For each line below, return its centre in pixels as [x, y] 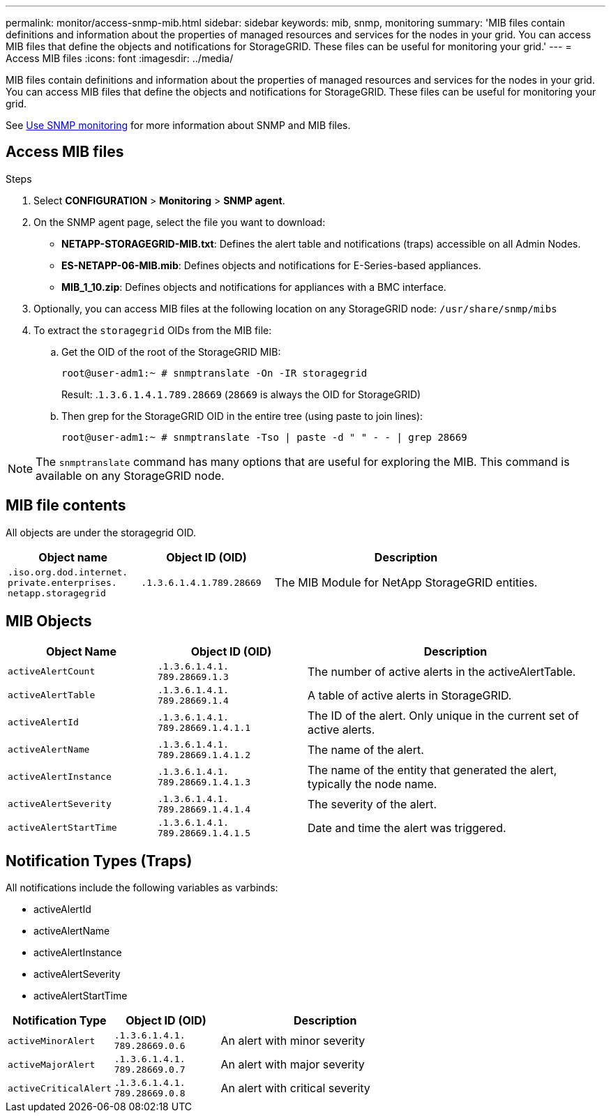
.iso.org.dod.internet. [68, 572]
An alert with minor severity [293, 1041]
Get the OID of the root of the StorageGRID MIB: [171, 352]
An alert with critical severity [295, 1088]
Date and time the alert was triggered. [407, 828]
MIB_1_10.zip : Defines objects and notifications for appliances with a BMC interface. [254, 287]
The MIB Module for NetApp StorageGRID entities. [406, 583]
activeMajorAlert [52, 1064]
